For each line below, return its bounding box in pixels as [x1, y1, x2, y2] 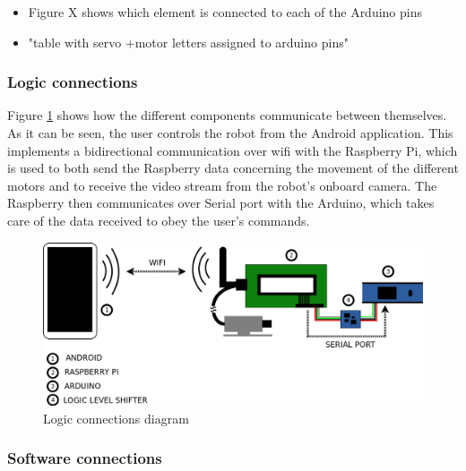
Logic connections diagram [43, 408, 189, 427]
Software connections [7, 447, 162, 469]
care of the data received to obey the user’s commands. [7, 210, 310, 229]
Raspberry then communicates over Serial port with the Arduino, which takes [7, 193, 435, 212]
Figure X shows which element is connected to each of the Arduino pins [28, 3, 423, 21]
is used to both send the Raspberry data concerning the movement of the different [7, 158, 459, 177]
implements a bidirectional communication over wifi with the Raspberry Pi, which [7, 141, 458, 159]
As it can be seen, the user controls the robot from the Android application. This [7, 124, 453, 141]
